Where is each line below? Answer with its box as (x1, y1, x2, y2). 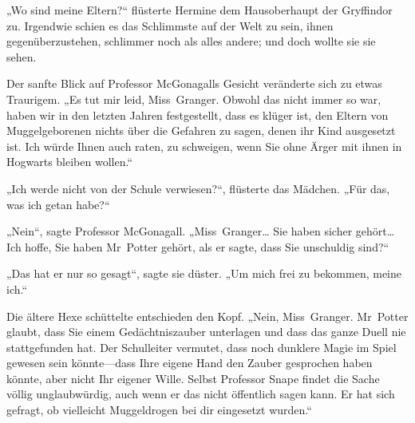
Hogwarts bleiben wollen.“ (6, 153, 133, 170)
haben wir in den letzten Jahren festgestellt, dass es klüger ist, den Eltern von (6, 106, 389, 123)
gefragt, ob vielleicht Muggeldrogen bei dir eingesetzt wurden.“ (6, 401, 312, 418)
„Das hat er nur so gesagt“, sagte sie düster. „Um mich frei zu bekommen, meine (6, 265, 401, 282)
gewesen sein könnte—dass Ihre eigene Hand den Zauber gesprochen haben (6, 354, 373, 371)
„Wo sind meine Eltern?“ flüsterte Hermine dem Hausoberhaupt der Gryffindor (6, 2, 393, 18)
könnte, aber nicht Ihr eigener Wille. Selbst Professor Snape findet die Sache (6, 370, 380, 386)
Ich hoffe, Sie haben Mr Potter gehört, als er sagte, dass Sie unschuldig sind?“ (6, 238, 389, 255)
